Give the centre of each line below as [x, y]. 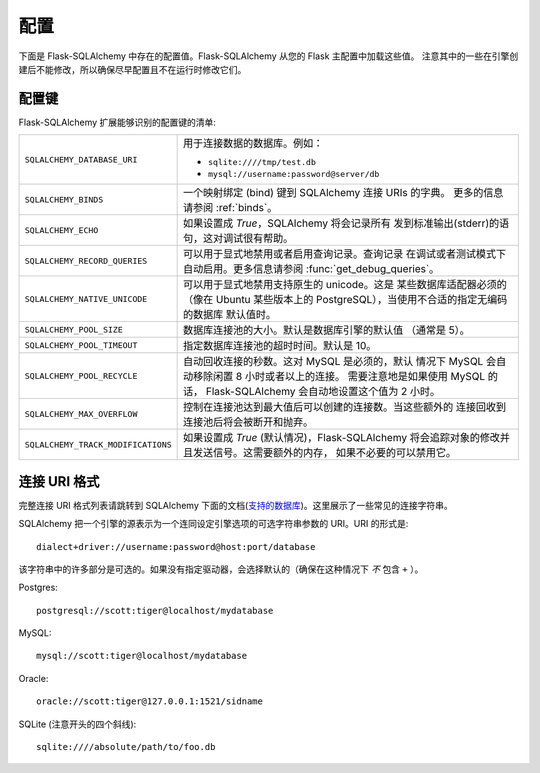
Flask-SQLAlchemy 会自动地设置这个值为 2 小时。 [323, 392]
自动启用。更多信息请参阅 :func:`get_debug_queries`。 [311, 269]
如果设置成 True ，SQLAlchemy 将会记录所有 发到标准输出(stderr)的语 [346, 223]
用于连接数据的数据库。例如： [253, 143]
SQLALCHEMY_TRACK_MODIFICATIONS [98, 444]
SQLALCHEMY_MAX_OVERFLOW [81, 413]
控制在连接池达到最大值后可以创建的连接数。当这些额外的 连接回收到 [345, 407]
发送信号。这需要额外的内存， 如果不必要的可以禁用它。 [325, 453]
